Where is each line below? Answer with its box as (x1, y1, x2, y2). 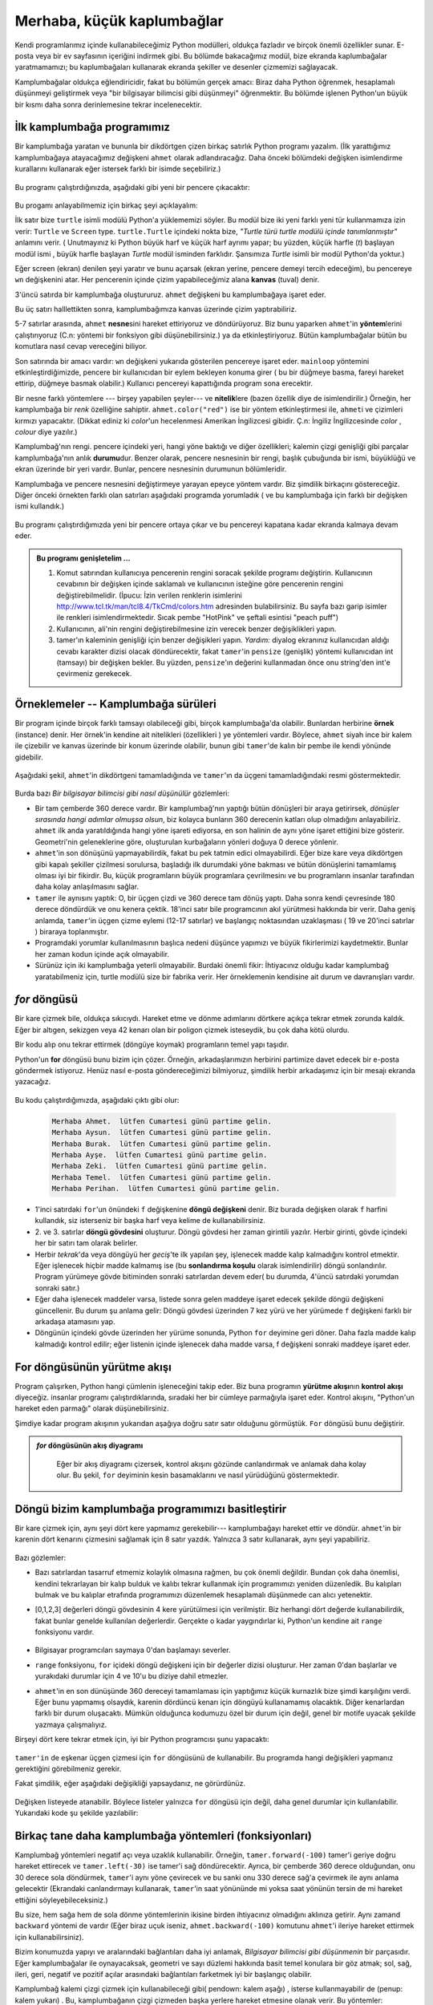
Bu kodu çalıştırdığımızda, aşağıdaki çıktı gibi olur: (14, 1095, 180, 1104)
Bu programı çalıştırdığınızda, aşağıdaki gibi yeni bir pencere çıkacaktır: (14, 182, 250, 192)
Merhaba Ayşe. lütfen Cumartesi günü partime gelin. (51, 1150, 268, 1159)
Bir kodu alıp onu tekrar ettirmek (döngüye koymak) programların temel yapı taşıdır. (14, 1039, 289, 1050)
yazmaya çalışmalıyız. (34, 1719, 107, 1729)
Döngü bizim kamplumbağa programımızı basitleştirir (14, 1502, 287, 1516)
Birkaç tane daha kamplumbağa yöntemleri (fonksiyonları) (14, 1829, 312, 1842)
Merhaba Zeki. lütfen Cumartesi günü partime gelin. (51, 1161, 268, 1171)
